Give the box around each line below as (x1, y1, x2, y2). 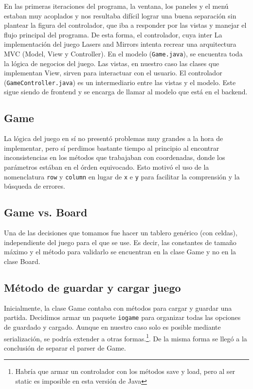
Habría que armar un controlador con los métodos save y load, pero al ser (15, 366, 235, 376)
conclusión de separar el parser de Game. (4, 342, 126, 353)
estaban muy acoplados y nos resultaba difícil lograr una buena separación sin (4, 10, 236, 20)
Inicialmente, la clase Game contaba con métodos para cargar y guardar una (4, 302, 232, 313)
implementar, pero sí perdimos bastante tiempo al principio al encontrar (4, 142, 219, 153)
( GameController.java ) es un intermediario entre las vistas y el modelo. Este (4, 77, 236, 87)
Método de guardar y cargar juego (4, 280, 181, 295)
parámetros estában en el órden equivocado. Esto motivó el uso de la (4, 162, 209, 172)
